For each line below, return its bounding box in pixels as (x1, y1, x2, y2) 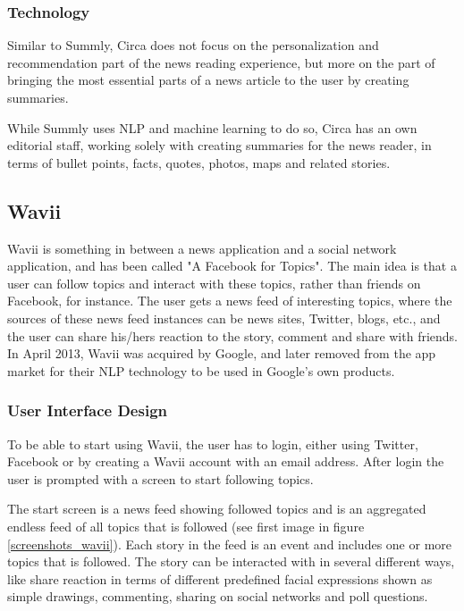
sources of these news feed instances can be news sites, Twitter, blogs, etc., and (7, 308, 441, 327)
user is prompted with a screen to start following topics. (7, 469, 314, 488)
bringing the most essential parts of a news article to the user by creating (7, 71, 409, 89)
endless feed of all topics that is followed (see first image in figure (7, 516, 365, 535)
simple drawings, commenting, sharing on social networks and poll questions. (7, 587, 428, 606)
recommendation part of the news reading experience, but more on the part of (7, 53, 435, 71)
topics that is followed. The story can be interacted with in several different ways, (7, 552, 455, 571)
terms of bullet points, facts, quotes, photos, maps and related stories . (7, 153, 391, 172)
